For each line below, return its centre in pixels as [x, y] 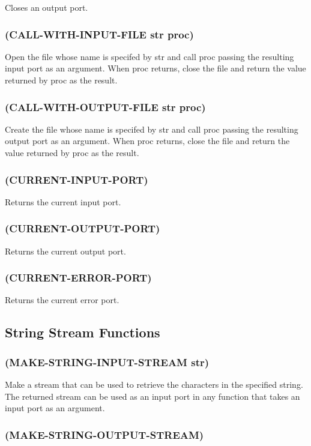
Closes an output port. [47, 7]
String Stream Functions [83, 332]
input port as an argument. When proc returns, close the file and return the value [155, 68]
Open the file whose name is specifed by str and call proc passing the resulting [149, 56]
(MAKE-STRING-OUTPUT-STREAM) [104, 434]
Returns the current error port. [62, 300]
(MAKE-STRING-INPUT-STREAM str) [107, 362]
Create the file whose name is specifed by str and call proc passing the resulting [152, 129]
